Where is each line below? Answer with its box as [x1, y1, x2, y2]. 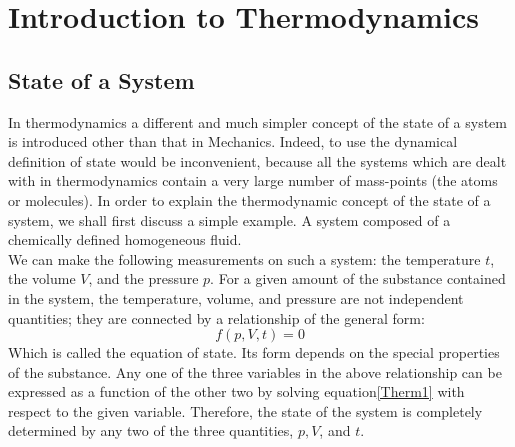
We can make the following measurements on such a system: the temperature [8, 248, 481, 269]
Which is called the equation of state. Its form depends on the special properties [8, 342, 500, 363]
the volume [8, 268, 76, 289]
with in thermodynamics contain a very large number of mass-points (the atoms [8, 170, 498, 191]
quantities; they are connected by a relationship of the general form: [8, 307, 425, 328]
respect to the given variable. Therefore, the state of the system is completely [8, 400, 483, 421]
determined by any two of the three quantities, [8, 420, 294, 441]
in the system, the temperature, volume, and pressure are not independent [8, 287, 464, 308]
